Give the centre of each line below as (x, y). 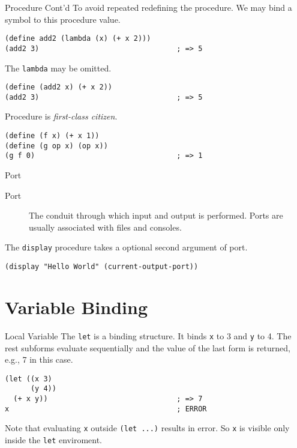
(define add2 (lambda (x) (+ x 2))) (78, 39)
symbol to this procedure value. (63, 19)
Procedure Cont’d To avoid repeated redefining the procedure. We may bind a (148, 7)
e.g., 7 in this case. (39, 359)
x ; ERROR (106, 409)
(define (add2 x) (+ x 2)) (58, 87)
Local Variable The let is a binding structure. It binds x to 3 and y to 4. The (148, 335)
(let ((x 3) (28, 379)
